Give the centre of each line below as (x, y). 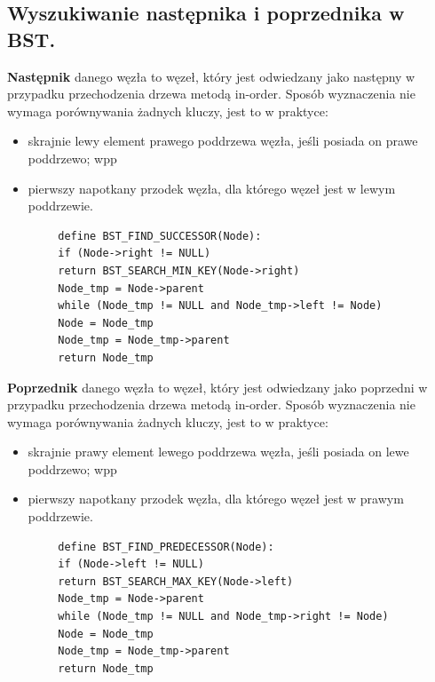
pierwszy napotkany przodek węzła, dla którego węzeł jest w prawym (216, 499)
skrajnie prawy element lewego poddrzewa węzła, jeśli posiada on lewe (218, 452)
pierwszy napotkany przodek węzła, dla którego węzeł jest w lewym (212, 188)
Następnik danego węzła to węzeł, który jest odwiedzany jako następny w (211, 76)
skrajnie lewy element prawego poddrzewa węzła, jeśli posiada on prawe (223, 141)
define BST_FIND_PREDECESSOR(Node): (166, 547)
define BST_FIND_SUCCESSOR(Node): (160, 236)
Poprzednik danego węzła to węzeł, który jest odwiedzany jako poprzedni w (217, 387)
